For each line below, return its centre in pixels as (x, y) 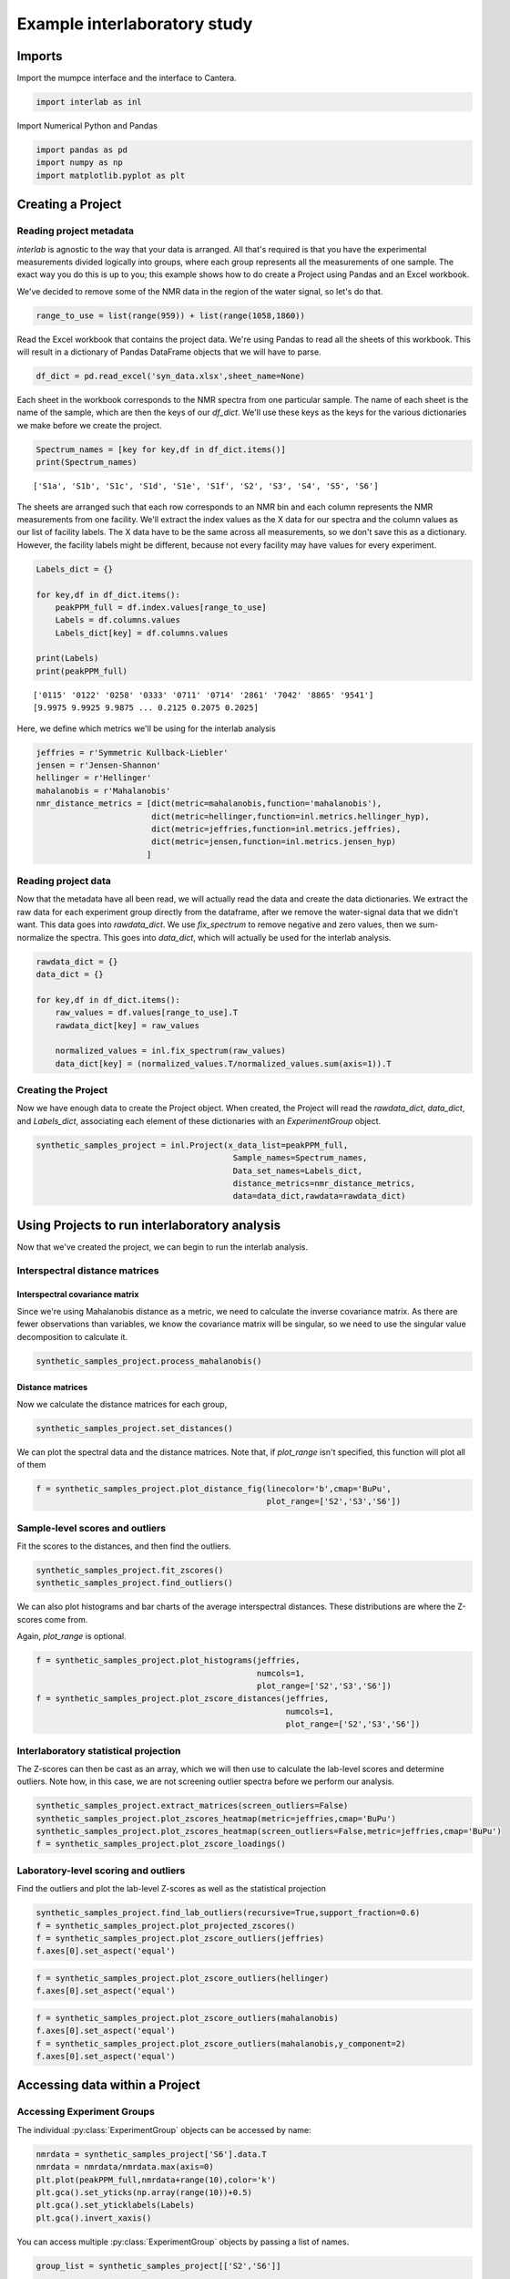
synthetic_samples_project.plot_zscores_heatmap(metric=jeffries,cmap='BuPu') (216, 1818)
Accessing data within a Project (108, 2085)
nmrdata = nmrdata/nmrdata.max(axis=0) (125, 2167)
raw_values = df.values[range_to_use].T (147, 1013)
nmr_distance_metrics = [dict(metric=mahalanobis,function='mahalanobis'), (209, 804)
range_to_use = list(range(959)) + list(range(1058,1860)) (170, 315)
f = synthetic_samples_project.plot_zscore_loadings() (161, 1844)
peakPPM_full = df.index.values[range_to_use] (161, 607)
